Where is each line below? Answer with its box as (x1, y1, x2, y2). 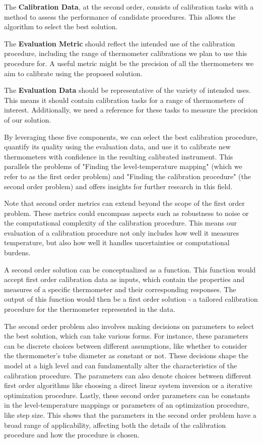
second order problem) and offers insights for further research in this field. (4, 181, 233, 191)
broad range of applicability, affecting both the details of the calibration (4, 419, 226, 430)
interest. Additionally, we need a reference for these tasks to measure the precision (4, 104, 258, 115)
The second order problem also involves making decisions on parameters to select (4, 320, 254, 331)
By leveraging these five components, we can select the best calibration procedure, (4, 131, 258, 142)
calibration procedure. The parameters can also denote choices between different (4, 370, 251, 380)
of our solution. (4, 114, 51, 125)
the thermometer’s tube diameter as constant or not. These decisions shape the (4, 350, 248, 361)
